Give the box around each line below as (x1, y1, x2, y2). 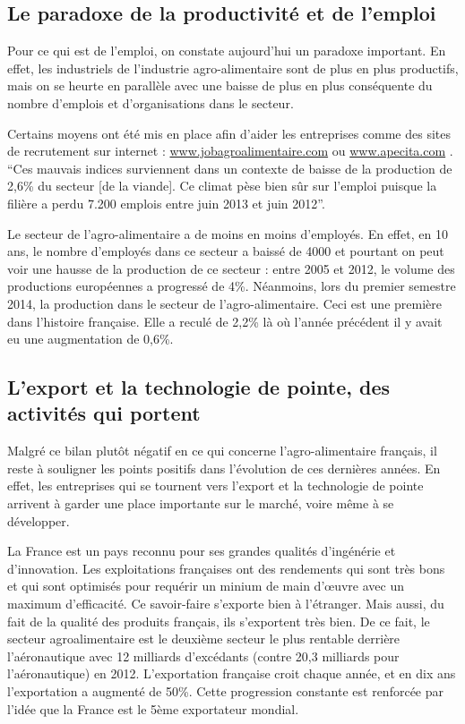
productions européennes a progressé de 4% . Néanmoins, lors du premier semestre (7, 277, 456, 295)
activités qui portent (7, 399, 201, 427)
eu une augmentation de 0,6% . (7, 329, 174, 348)
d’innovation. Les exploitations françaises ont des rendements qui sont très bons (7, 558, 445, 577)
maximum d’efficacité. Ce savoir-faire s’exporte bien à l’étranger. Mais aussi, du (7, 594, 444, 613)
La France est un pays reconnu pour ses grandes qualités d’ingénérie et (7, 541, 396, 560)
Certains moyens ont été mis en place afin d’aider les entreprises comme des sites (7, 124, 452, 142)
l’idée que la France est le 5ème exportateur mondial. (7, 699, 299, 718)
